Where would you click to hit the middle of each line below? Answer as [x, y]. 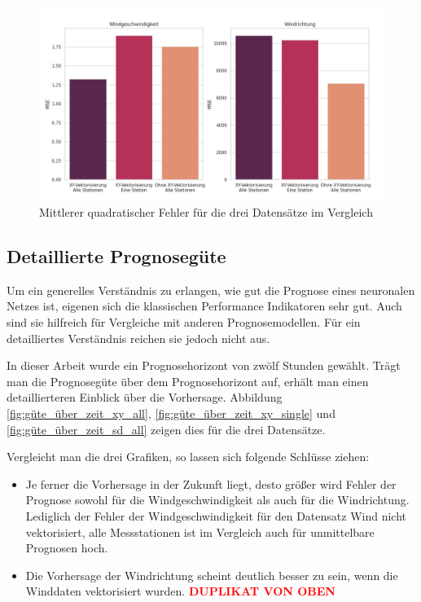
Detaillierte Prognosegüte [116, 256]
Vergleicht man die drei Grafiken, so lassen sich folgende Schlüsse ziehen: [188, 457]
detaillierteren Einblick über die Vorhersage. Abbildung [145, 397]
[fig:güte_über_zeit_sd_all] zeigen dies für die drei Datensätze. [166, 429]
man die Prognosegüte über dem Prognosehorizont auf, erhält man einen [188, 381]
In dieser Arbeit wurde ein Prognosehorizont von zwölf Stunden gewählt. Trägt [204, 365]
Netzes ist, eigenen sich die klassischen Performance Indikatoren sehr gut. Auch [204, 306]
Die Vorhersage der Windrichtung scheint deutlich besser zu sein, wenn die [212, 575]
